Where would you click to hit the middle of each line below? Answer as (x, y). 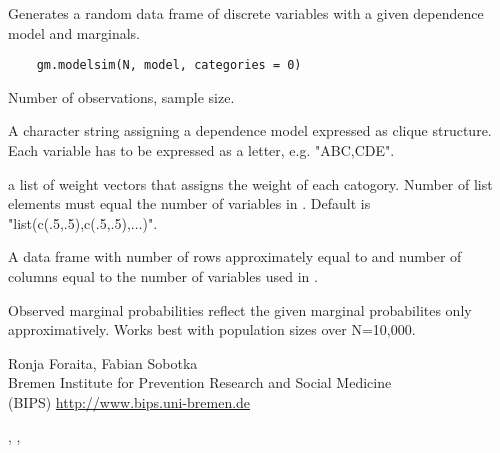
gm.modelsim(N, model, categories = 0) (169, 65)
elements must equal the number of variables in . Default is (189, 203)
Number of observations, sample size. (121, 96)
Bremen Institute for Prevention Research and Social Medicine (200, 382)
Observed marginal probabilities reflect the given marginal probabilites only (240, 309)
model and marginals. (74, 32)
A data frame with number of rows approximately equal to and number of (235, 256)
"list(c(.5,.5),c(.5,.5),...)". (83, 222)
